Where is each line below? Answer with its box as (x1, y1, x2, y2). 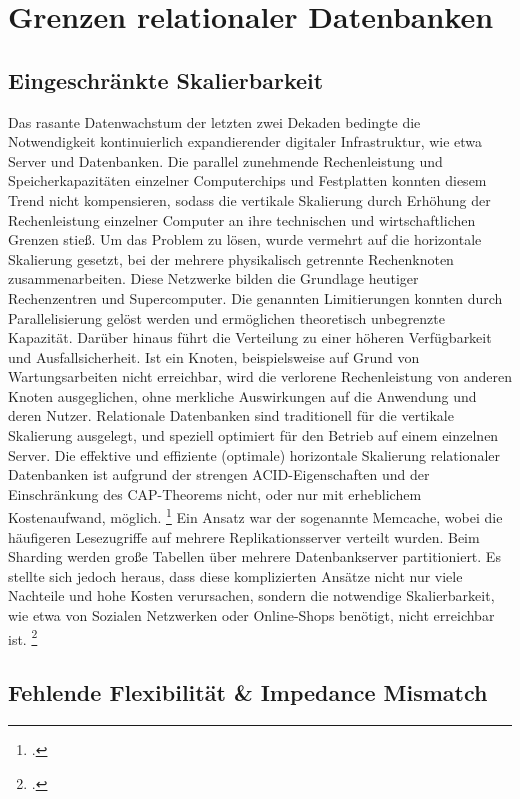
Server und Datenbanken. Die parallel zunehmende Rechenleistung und (8, 150, 443, 171)
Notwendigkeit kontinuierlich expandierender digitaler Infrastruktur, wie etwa (8, 131, 483, 152)
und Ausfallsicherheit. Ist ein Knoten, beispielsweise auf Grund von (8, 346, 420, 367)
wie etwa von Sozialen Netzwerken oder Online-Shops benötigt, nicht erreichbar (8, 605, 495, 626)
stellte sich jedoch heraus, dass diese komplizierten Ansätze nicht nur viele (8, 565, 463, 586)
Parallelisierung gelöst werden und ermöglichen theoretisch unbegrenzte (8, 307, 445, 328)
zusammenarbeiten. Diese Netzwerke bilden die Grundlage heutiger (8, 268, 419, 289)
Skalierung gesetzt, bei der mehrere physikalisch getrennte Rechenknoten (8, 248, 454, 269)
